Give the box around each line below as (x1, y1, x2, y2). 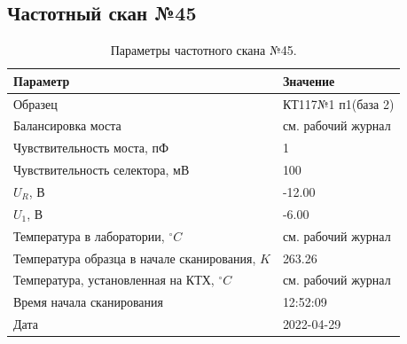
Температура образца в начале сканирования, (13, 248, 256, 267)
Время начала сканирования (13, 293, 163, 311)
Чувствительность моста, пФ (13, 138, 169, 157)
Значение (282, 71, 335, 90)
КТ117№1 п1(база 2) (282, 94, 395, 113)
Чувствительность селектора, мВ (13, 160, 190, 179)
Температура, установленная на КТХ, (13, 270, 215, 289)
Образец (13, 94, 58, 113)
